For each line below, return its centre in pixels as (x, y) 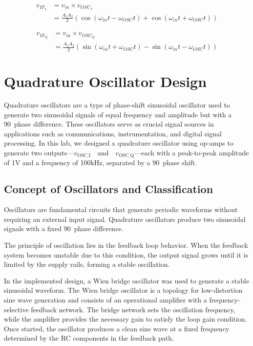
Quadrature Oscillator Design (105, 81)
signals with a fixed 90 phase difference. (64, 228)
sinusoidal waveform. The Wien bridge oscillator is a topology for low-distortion (123, 290)
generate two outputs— (39, 153)
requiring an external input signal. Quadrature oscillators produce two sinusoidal (125, 219)
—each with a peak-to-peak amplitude (191, 153)
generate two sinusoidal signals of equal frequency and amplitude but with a (118, 114)
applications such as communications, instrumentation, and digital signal (113, 133)
